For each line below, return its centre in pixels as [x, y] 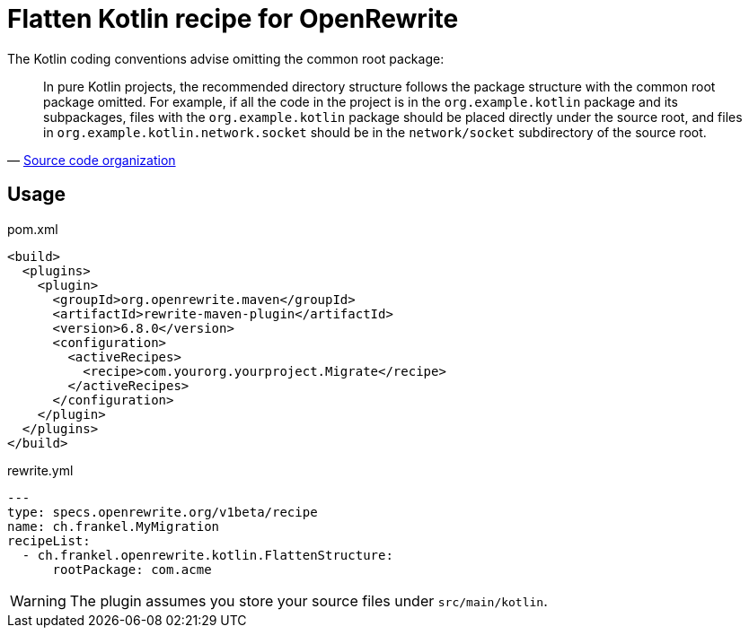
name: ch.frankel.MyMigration [114, 526]
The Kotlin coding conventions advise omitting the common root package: [226, 58]
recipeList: [49, 540]
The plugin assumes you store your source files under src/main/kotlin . [308, 600]
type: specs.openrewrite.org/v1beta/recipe [163, 512]
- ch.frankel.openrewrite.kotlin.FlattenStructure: [207, 555]
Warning [38, 600]
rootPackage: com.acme [132, 569]
